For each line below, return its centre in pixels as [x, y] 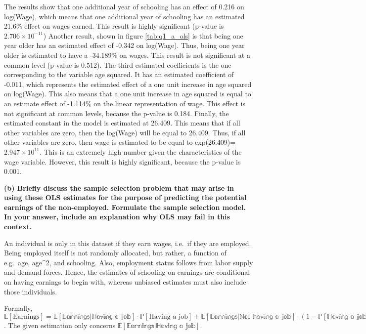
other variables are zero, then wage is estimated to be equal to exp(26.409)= [120, 142]
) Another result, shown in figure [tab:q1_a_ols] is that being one [143, 35]
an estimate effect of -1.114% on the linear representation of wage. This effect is [125, 103]
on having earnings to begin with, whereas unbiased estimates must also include [125, 282]
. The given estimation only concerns [60, 325]
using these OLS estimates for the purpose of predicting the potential [125, 197]
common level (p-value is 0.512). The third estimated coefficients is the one [118, 64]
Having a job [169, 316]
